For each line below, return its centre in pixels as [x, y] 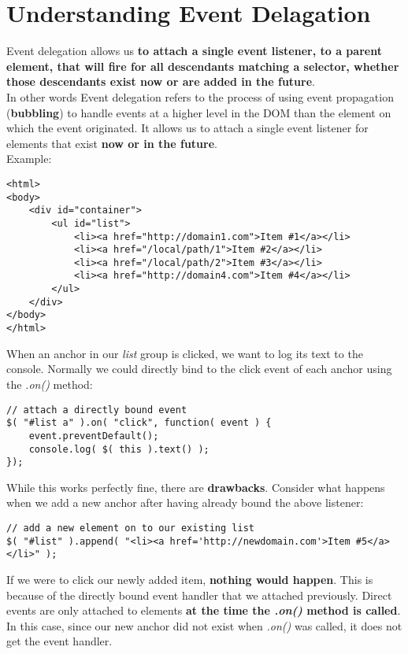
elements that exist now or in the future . [112, 143]
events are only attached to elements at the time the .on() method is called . [204, 610]
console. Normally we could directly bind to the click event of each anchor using [199, 369]
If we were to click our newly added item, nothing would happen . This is [190, 579]
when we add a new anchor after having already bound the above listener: [185, 503]
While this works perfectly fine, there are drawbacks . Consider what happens [196, 487]
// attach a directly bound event [97, 410]
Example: [29, 159]
